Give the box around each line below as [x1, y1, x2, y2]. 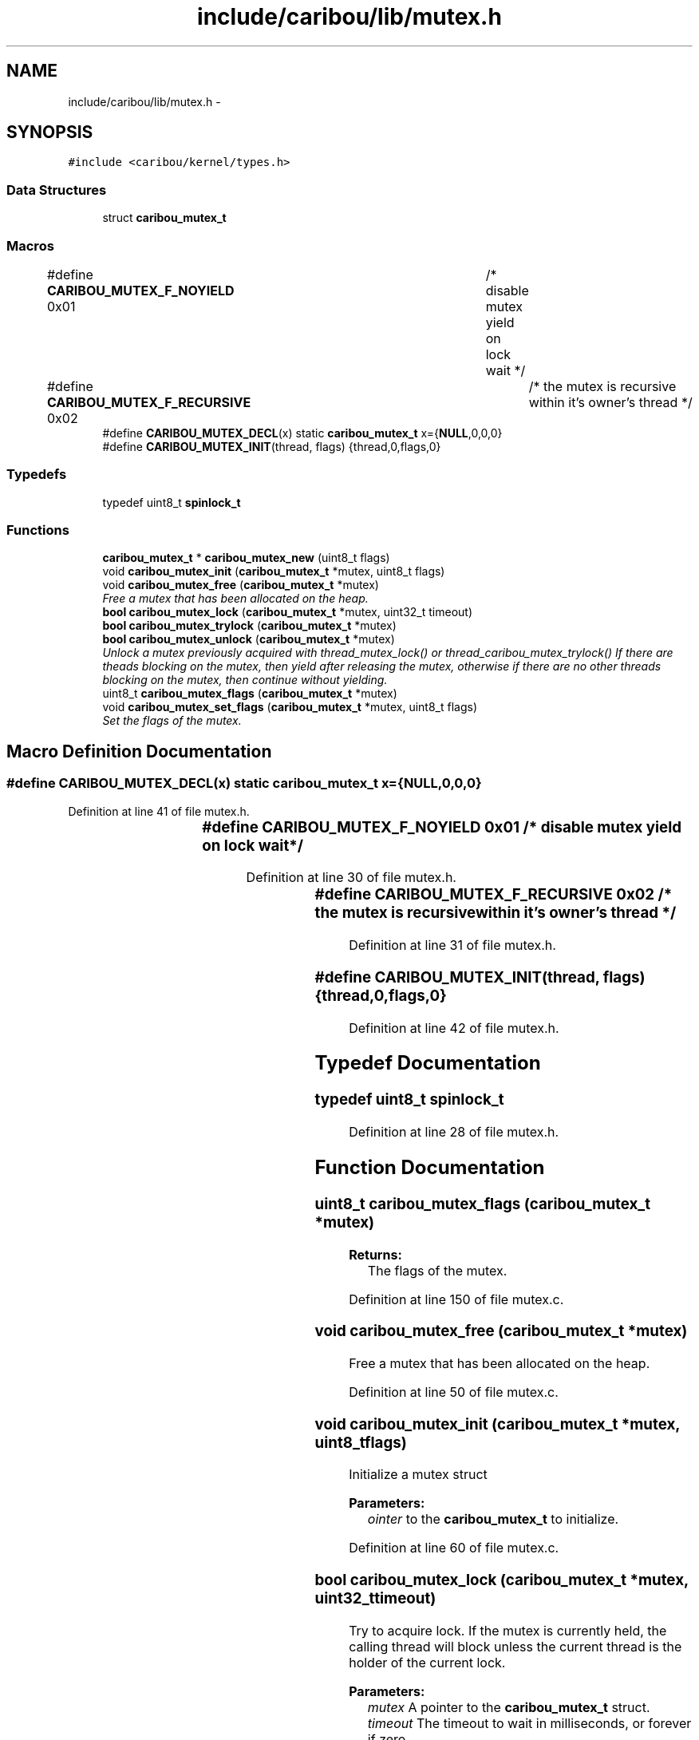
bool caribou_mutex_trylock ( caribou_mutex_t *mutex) [102, 619, 397, 633]
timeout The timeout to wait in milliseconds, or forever [367, 1714, 692, 1731]
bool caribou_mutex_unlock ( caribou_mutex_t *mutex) [102, 632, 395, 647]
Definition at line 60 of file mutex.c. [349, 1540, 559, 1556]
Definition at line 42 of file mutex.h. [349, 1019, 559, 1036]
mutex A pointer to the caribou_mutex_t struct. [367, 1698, 650, 1715]
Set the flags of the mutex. [102, 714, 242, 728]
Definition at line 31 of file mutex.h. [349, 937, 556, 954]
